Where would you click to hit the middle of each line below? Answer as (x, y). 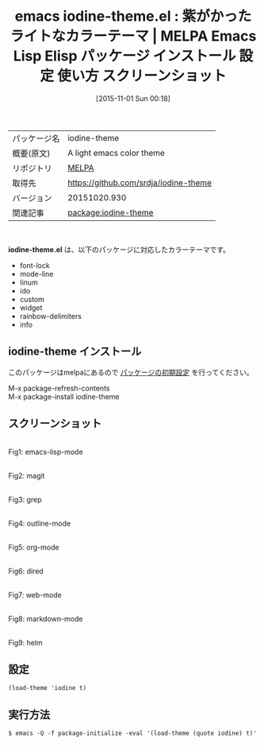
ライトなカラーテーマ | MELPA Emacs (133, 36)
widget (31, 308)
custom (32, 299)
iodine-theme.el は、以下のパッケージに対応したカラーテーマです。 (119, 249)
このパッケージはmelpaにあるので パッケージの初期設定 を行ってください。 (131, 372)
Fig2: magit (27, 475)
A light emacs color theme (116, 153)
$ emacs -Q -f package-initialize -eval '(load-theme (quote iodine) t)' (133, 733)
